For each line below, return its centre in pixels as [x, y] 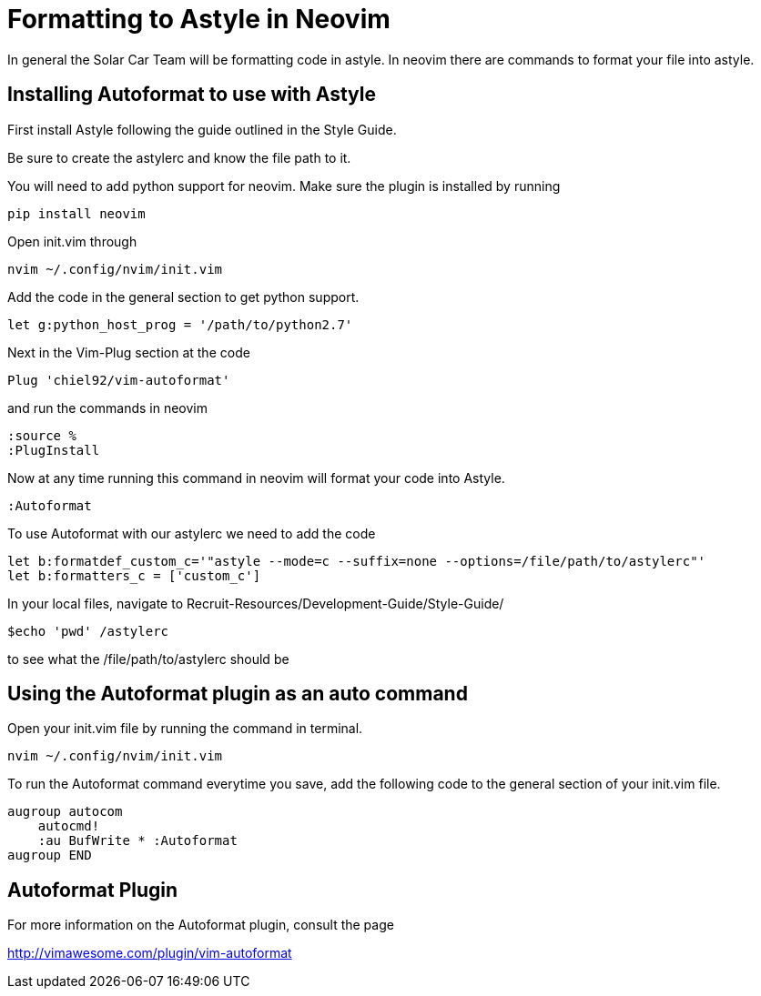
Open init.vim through [72, 241]
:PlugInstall [54, 450]
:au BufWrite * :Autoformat [137, 841]
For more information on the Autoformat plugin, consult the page [201, 925]
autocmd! [69, 826]
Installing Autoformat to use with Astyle [192, 95]
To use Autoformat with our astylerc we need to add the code [192, 533]
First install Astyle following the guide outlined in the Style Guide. [202, 129]
